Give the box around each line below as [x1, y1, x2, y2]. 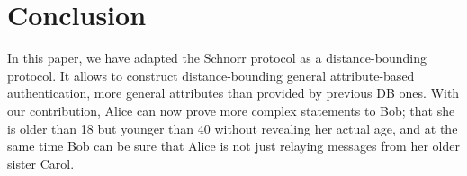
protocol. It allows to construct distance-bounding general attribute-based [7, 66, 415, 84]
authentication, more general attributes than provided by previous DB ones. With [7, 84, 460, 102]
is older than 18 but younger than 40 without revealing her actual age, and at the [7, 119, 458, 137]
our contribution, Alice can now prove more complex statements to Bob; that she [7, 101, 455, 119]
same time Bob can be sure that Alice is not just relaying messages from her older [7, 136, 460, 155]
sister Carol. [7, 154, 75, 172]
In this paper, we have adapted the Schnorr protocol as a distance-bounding [7, 48, 427, 67]
